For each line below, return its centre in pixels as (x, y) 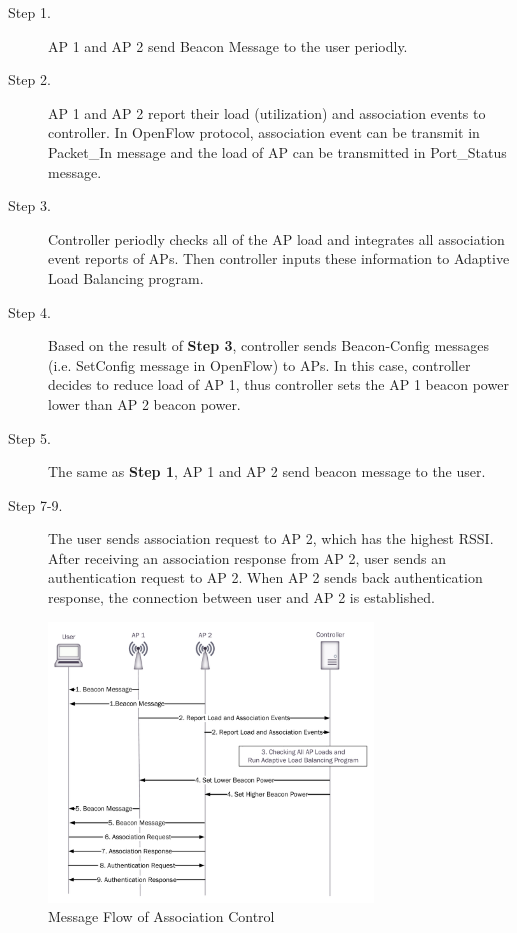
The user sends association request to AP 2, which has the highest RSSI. (271, 538)
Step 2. (29, 79)
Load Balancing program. (126, 277)
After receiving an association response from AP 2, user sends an (247, 557)
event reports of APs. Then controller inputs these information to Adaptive (279, 258)
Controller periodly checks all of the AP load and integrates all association (276, 238)
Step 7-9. (35, 504)
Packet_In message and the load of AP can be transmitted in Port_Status (277, 151)
